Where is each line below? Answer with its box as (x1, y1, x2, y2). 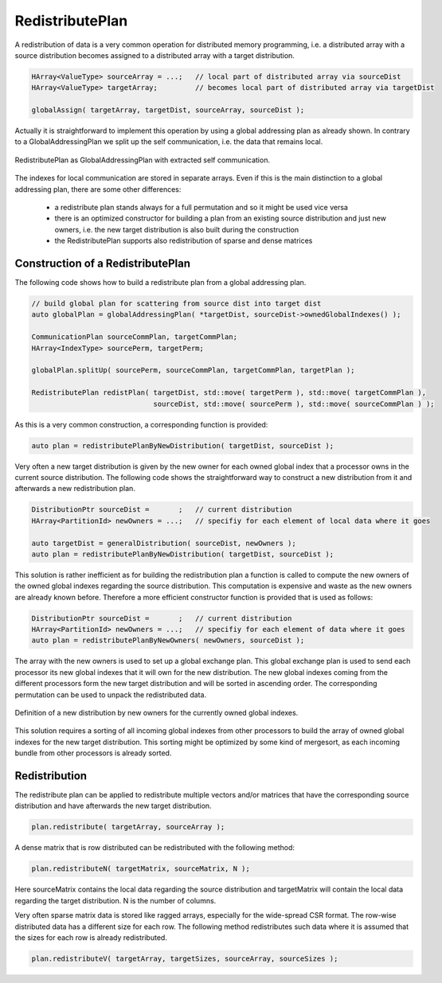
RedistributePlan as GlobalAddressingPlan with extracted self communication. (14, 155, 271, 165)
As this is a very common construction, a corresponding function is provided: (14, 419, 268, 429)
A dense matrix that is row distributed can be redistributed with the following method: (14, 843, 295, 852)
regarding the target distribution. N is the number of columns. (14, 895, 217, 905)
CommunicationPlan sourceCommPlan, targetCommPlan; (31, 333, 238, 341)
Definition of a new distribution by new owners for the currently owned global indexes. (14, 708, 299, 717)
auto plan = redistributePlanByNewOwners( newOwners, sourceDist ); (31, 636, 305, 645)
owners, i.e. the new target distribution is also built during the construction (54, 224, 299, 234)
